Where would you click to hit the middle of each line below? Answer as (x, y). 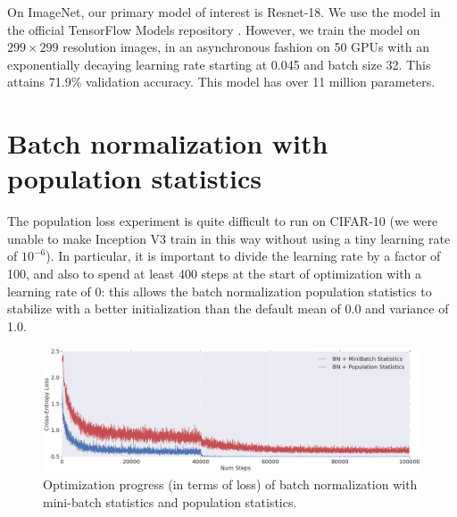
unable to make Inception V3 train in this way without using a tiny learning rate (229, 238)
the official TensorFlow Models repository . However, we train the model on (214, 29)
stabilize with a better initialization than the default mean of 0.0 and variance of (228, 309)
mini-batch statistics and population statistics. (170, 501)
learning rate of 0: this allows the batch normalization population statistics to (220, 291)
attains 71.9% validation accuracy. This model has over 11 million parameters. (221, 82)
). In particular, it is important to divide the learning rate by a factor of (243, 256)
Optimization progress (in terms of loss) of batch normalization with (230, 484)
